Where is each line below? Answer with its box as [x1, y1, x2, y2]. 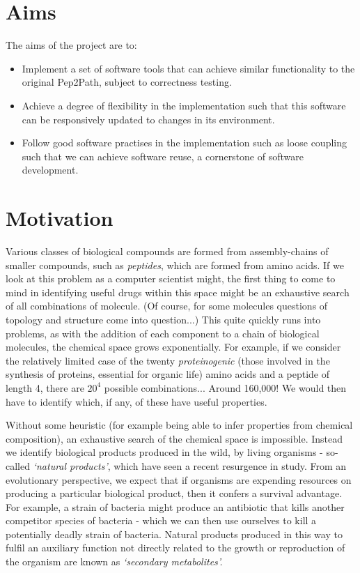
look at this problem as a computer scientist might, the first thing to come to [6, 271, 336, 286]
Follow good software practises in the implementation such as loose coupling [22, 135, 347, 150]
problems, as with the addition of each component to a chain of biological [6, 326, 320, 340]
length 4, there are [6, 380, 84, 395]
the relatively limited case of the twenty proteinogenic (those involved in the [6, 353, 330, 367]
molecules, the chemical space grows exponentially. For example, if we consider [6, 339, 341, 354]
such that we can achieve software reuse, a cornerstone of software [22, 148, 304, 163]
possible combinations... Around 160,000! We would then [104, 380, 347, 395]
